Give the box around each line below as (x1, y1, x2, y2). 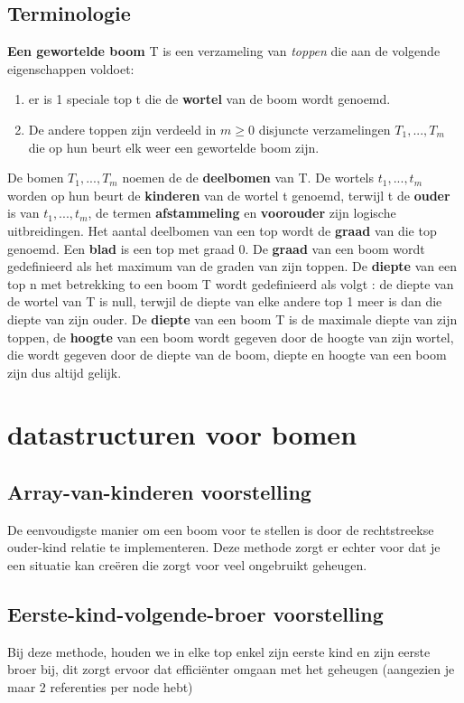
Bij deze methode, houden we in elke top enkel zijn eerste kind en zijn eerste (7, 642, 431, 661)
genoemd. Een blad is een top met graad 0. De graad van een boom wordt (7, 239, 425, 258)
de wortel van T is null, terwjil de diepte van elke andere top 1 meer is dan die (7, 292, 442, 311)
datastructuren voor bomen (7, 416, 357, 453)
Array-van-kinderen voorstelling (7, 478, 311, 506)
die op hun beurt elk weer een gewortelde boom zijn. (28, 137, 320, 156)
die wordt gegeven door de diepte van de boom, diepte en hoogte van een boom (7, 345, 447, 364)
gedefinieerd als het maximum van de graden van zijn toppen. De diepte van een (7, 257, 457, 276)
